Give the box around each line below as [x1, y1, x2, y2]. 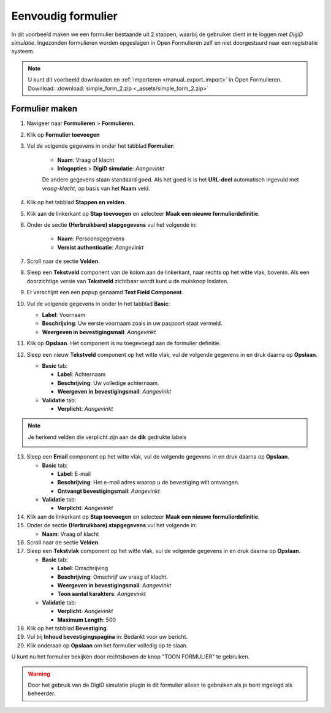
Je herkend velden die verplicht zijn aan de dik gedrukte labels [28, 433, 187, 441]
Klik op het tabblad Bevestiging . [26, 624, 108, 631]
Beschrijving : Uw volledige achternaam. [57, 379, 159, 386]
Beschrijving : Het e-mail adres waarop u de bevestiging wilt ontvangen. [57, 479, 240, 486]
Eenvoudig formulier [11, 9, 118, 23]
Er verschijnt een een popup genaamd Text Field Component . [26, 289, 184, 296]
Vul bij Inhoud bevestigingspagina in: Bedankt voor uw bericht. [26, 633, 188, 641]
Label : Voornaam [42, 311, 86, 319]
